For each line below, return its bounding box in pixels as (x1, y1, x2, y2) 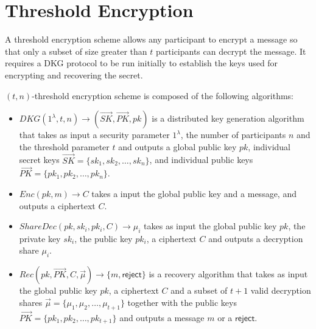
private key (19, 232, 61, 244)
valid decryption (250, 284, 311, 297)
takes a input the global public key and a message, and (91, 187, 297, 199)
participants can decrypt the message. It (156, 44, 306, 57)
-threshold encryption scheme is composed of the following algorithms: (32, 89, 293, 102)
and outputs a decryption (208, 232, 303, 244)
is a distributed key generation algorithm (152, 112, 304, 125)
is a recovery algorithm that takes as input (149, 268, 308, 280)
